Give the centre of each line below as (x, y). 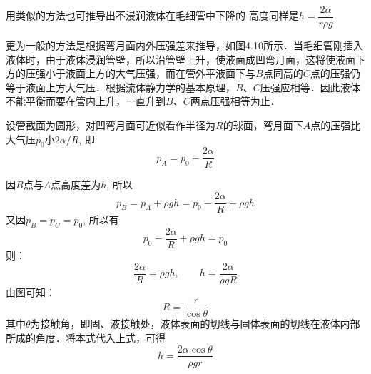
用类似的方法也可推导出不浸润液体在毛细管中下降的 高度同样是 (152, 15)
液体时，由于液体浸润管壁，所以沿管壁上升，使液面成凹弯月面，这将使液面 (181, 59)
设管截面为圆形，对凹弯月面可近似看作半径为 (111, 125)
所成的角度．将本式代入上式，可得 (86, 337)
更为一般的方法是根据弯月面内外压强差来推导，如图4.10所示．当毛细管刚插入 (184, 45)
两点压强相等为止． (235, 101)
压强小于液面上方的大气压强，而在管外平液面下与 (140, 73)
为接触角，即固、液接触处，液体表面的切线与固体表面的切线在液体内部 (195, 324)
